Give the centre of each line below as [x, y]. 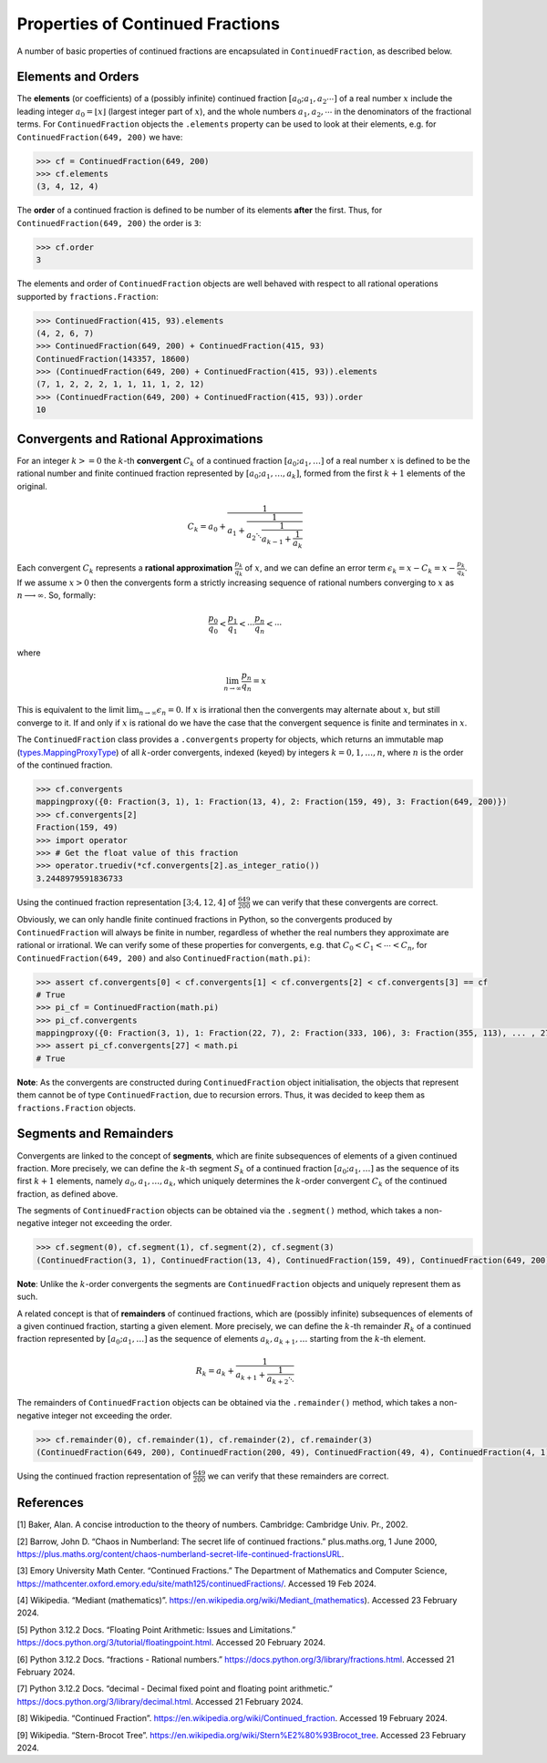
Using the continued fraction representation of [104, 1476]
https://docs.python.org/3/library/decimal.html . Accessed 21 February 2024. [160, 1701]
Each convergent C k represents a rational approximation [125, 569]
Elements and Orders [78, 77]
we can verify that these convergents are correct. [345, 902]
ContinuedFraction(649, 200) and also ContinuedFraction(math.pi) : [164, 958]
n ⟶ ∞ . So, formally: [57, 595]
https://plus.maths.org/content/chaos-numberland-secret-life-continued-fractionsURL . [181, 1553]
